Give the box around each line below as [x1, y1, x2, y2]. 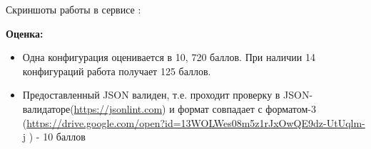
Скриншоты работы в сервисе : [6, 2, 141, 16]
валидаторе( [22, 101, 74, 116]
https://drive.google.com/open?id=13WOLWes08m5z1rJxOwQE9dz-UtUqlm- [26, 115, 365, 130]
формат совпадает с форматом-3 [178, 101, 316, 116]
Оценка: [6, 26, 44, 40]
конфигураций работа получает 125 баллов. [22, 63, 211, 78]
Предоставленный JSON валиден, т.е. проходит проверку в [22, 87, 280, 102]
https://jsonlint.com [73, 101, 163, 116]
